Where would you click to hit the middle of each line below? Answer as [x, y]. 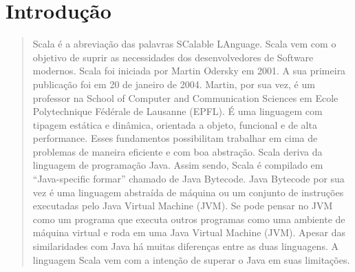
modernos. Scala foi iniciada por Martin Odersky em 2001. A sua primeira [189, 71]
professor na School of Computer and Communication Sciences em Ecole [185, 97]
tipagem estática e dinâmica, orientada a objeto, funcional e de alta [175, 124]
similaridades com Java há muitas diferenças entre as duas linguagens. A [185, 246]
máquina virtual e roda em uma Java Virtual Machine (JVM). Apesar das [189, 232]
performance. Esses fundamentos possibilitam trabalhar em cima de [175, 138]
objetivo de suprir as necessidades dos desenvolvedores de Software [173, 57]
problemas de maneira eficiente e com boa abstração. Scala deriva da [177, 151]
